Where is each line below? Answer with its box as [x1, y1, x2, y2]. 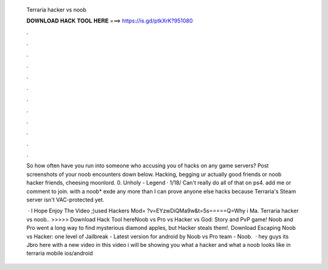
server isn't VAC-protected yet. [26, 196, 104, 203]
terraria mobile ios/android [26, 249, 94, 257]
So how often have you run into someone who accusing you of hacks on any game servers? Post [26, 162, 269, 169]
